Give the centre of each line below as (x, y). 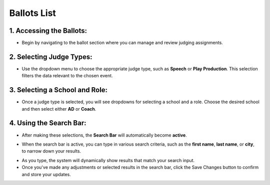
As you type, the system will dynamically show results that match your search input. (108, 160)
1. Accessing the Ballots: (48, 31)
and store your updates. (46, 174)
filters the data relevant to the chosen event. (67, 76)
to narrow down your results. (51, 151)
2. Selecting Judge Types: (51, 57)
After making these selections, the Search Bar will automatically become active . (104, 135)
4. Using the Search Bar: (48, 123)
